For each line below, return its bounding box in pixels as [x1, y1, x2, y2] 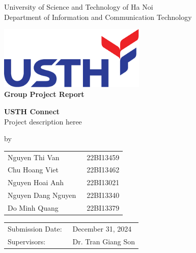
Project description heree [4, 116, 82, 127]
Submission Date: [8, 223, 62, 234]
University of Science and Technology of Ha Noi [4, 2, 153, 12]
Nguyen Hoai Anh [8, 177, 64, 188]
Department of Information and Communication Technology [4, 11, 192, 22]
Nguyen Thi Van [8, 151, 60, 162]
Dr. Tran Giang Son [72, 236, 135, 246]
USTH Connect [4, 106, 60, 117]
